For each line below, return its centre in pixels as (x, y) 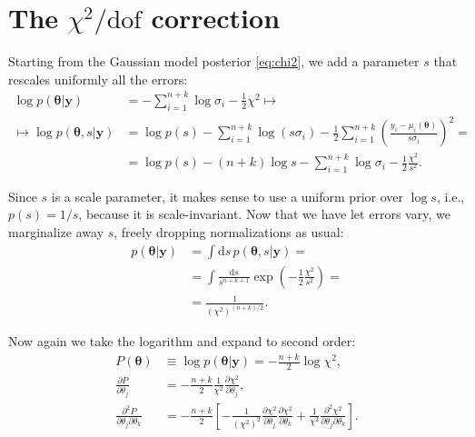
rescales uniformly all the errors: (98, 79)
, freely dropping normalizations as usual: (229, 232)
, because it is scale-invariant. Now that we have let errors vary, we (264, 214)
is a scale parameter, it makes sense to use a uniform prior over (227, 196)
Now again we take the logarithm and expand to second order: (182, 341)
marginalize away (56, 232)
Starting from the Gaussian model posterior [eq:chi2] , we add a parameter (214, 61)
